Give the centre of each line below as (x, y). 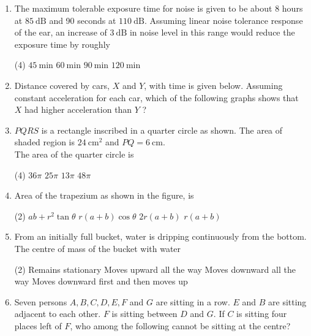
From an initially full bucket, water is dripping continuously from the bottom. (160, 236)
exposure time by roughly (62, 44)
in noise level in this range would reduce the (212, 32)
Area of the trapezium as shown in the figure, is (104, 195)
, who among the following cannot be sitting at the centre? (180, 325)
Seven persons (41, 301)
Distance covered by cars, (62, 85)
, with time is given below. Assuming (213, 85)
